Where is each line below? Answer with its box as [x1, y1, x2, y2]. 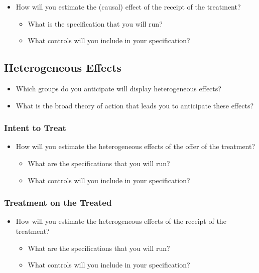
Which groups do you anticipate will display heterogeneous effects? [16, 83, 221, 93]
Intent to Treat [4, 121, 66, 134]
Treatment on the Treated [4, 196, 112, 209]
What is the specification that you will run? [28, 18, 163, 29]
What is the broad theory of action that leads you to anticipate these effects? [16, 100, 254, 110]
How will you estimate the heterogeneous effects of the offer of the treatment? [16, 141, 255, 152]
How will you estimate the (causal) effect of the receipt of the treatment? [16, 2, 241, 12]
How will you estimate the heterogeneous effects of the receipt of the [16, 216, 226, 226]
